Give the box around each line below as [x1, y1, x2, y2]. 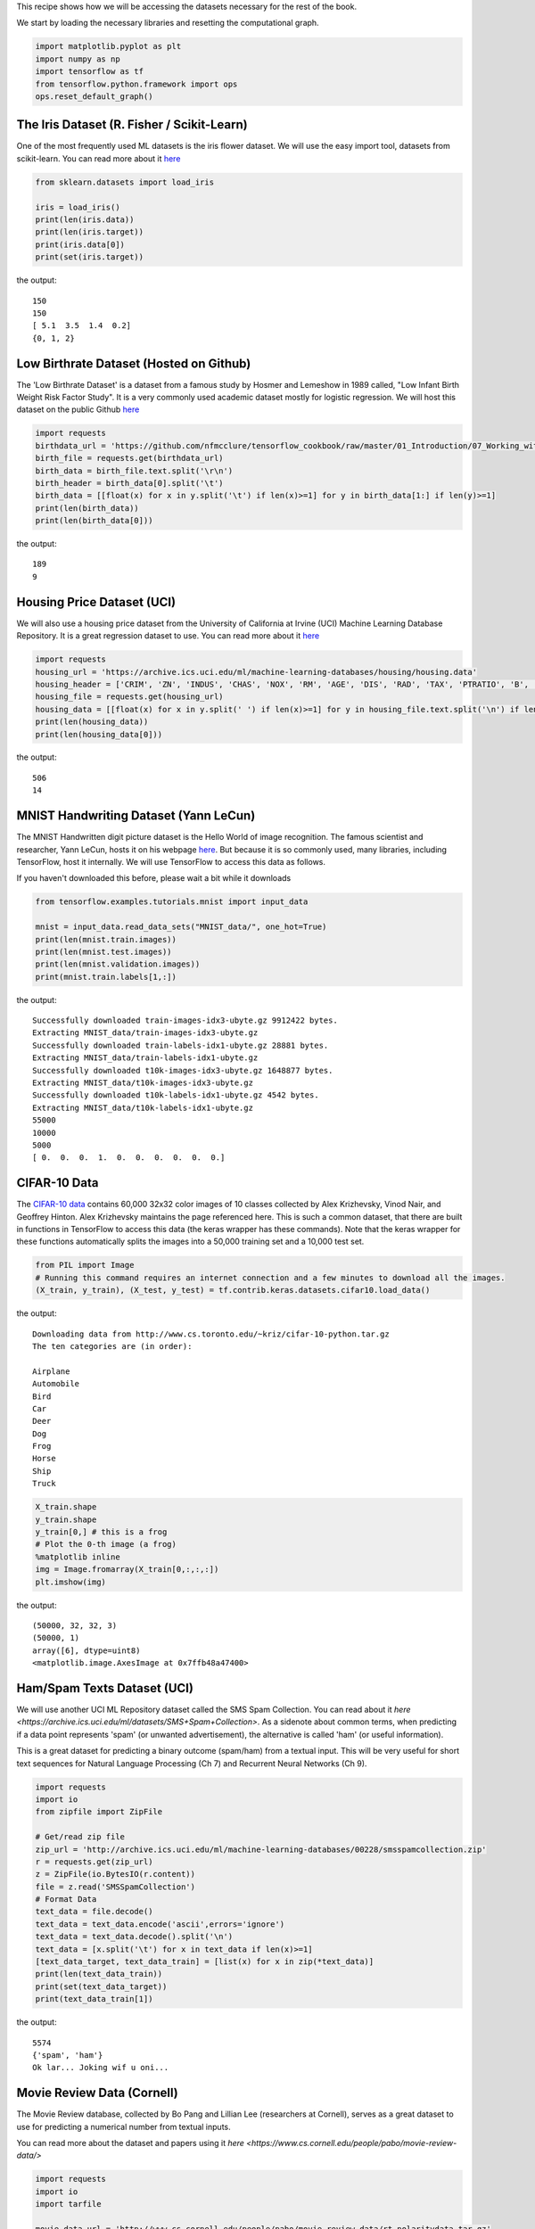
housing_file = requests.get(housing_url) [35, 692, 224, 702]
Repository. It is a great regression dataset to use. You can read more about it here [16, 630, 320, 641]
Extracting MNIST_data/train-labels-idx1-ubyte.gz [32, 1053, 259, 1063]
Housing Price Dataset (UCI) [16, 594, 177, 610]
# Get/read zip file [35, 1832, 125, 1842]
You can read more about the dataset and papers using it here [16, 2138, 245, 2149]
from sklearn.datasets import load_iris [35, 177, 214, 187]
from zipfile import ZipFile [35, 1806, 163, 1817]
